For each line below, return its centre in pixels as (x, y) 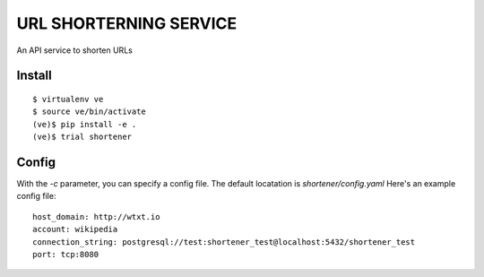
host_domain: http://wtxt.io (96, 216)
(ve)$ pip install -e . (85, 124)
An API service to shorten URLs (75, 50)
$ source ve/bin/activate (90, 112)
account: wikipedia (75, 229)
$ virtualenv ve (68, 99)
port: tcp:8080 (66, 254)
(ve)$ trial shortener (82, 137)
